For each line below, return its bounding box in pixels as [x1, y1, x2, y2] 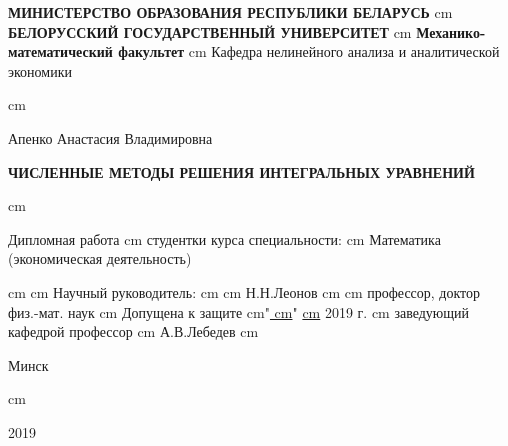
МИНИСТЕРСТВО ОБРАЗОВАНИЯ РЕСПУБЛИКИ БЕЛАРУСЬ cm [8, 2, 453, 22]
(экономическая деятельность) [8, 248, 192, 269]
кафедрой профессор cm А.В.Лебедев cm [8, 321, 259, 342]
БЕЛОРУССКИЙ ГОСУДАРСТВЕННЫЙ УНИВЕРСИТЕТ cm [8, 21, 412, 42]
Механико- [416, 21, 486, 42]
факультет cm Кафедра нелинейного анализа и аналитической [118, 41, 500, 62]
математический [8, 41, 113, 62]
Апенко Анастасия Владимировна [8, 127, 213, 148]
